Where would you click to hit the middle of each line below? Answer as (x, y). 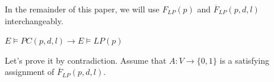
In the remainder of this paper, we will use (82, 9)
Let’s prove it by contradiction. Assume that (86, 60)
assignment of (30, 72)
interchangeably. (34, 20)
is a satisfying (244, 60)
